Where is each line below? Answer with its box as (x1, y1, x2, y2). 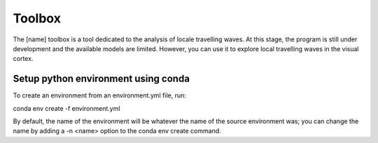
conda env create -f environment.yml (13, 104, 120, 112)
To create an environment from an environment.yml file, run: (13, 91, 187, 100)
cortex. (13, 55, 34, 63)
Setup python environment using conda (13, 73, 190, 85)
